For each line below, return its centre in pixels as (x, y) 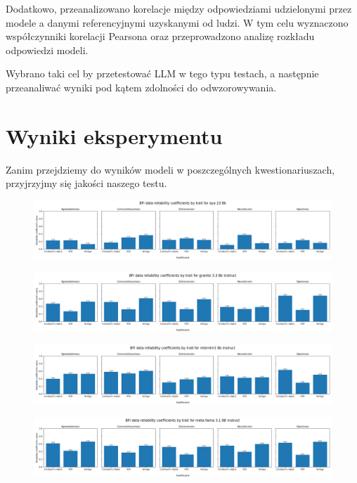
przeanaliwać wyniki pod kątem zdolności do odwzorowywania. (141, 87)
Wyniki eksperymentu (114, 135)
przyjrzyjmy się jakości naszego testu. (86, 183)
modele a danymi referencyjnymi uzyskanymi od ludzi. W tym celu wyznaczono (177, 22)
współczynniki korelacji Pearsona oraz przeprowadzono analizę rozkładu (160, 36)
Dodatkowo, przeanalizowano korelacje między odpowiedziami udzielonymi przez (179, 8)
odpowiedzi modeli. (47, 50)
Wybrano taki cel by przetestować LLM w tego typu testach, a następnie (162, 73)
